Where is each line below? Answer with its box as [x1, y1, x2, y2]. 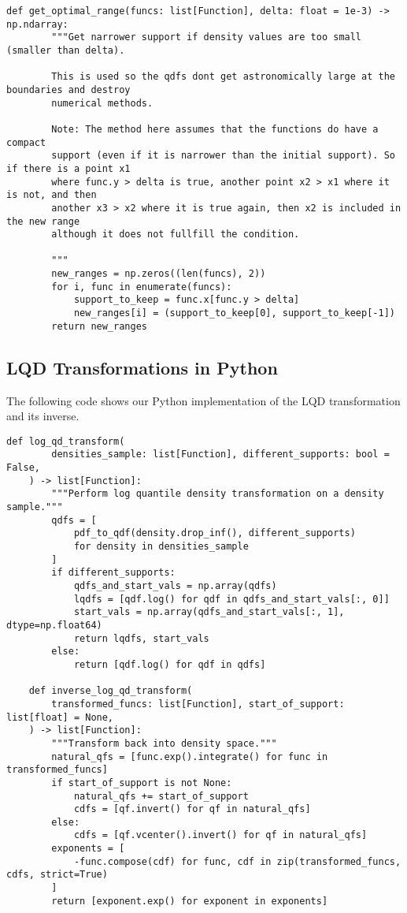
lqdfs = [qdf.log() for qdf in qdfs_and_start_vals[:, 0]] [73, 593, 390, 605]
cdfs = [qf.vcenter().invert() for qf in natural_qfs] [73, 829, 368, 841]
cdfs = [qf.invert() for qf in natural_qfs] [73, 803, 311, 815]
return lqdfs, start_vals [73, 632, 209, 644]
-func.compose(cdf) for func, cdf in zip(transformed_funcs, [73, 855, 401, 867]
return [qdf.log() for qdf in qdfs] [73, 658, 266, 670]
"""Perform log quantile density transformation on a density [51, 488, 384, 500]
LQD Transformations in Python [6, 355, 278, 379]
